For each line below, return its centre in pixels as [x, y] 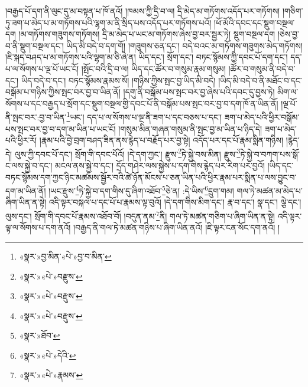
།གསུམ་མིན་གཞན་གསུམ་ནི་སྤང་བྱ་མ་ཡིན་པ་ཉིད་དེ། [190, 128]
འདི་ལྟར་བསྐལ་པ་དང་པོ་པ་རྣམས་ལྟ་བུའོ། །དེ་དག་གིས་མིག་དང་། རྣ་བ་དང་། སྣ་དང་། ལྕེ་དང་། [175, 202]
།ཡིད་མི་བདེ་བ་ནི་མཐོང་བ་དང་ [260, 80]
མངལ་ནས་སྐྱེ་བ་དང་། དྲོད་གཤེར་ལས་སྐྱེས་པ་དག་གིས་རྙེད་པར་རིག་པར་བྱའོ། [160, 165]
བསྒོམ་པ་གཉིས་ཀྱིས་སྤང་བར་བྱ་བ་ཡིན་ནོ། [63, 92]
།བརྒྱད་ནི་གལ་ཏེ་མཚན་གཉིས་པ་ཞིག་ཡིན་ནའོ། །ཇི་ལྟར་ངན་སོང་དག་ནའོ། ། [177, 227]
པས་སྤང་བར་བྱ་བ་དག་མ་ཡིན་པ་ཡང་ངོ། [61, 128]
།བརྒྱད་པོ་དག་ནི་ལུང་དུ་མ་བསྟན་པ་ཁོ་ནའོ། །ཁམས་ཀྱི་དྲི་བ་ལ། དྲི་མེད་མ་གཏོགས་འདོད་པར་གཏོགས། [143, 11]
